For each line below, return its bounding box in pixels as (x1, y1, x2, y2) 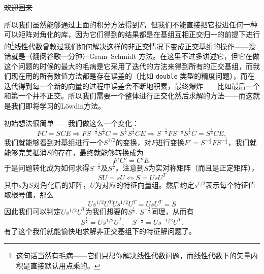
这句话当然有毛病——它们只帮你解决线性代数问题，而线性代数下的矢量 (16, 250, 251, 261)
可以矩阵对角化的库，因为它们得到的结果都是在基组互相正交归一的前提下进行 (4, 29, 260, 40)
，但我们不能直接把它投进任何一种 (144, 19, 258, 29)
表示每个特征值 (205, 179, 255, 190)
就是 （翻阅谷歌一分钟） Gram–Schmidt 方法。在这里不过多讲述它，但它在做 (11, 51, 259, 61)
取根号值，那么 (4, 189, 54, 200)
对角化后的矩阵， (33, 179, 90, 190)
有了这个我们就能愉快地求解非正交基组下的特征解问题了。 (4, 225, 196, 236)
